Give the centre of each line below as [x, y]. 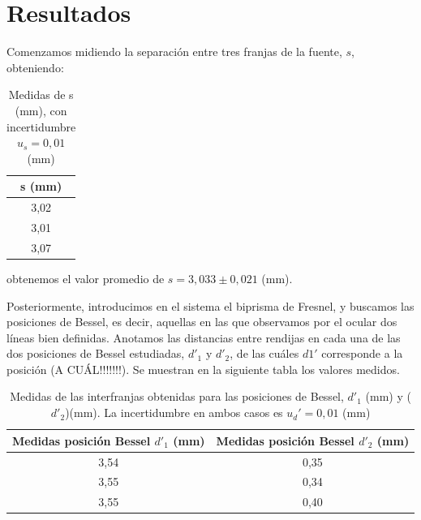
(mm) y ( [388, 396]
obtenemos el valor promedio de [86, 278]
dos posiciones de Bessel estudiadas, [96, 353]
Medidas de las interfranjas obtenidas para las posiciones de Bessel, [177, 396]
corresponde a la [362, 353]
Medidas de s [41, 95]
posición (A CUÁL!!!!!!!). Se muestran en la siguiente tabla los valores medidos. [203, 369]
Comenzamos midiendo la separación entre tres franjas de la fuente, [174, 52]
